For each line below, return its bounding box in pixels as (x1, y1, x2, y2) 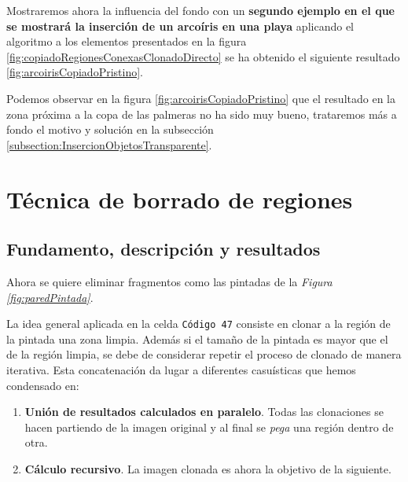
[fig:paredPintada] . (6, 289, 94, 305)
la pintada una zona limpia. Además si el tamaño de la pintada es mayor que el (6, 330, 388, 347)
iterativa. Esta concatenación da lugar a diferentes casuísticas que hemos (6, 361, 356, 377)
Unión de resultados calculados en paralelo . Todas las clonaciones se (24, 403, 384, 420)
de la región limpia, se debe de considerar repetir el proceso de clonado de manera (6, 346, 402, 362)
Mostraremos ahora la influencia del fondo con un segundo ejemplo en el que (6, 2, 395, 18)
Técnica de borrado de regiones (6, 182, 353, 215)
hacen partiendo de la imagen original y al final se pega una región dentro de (24, 418, 394, 435)
